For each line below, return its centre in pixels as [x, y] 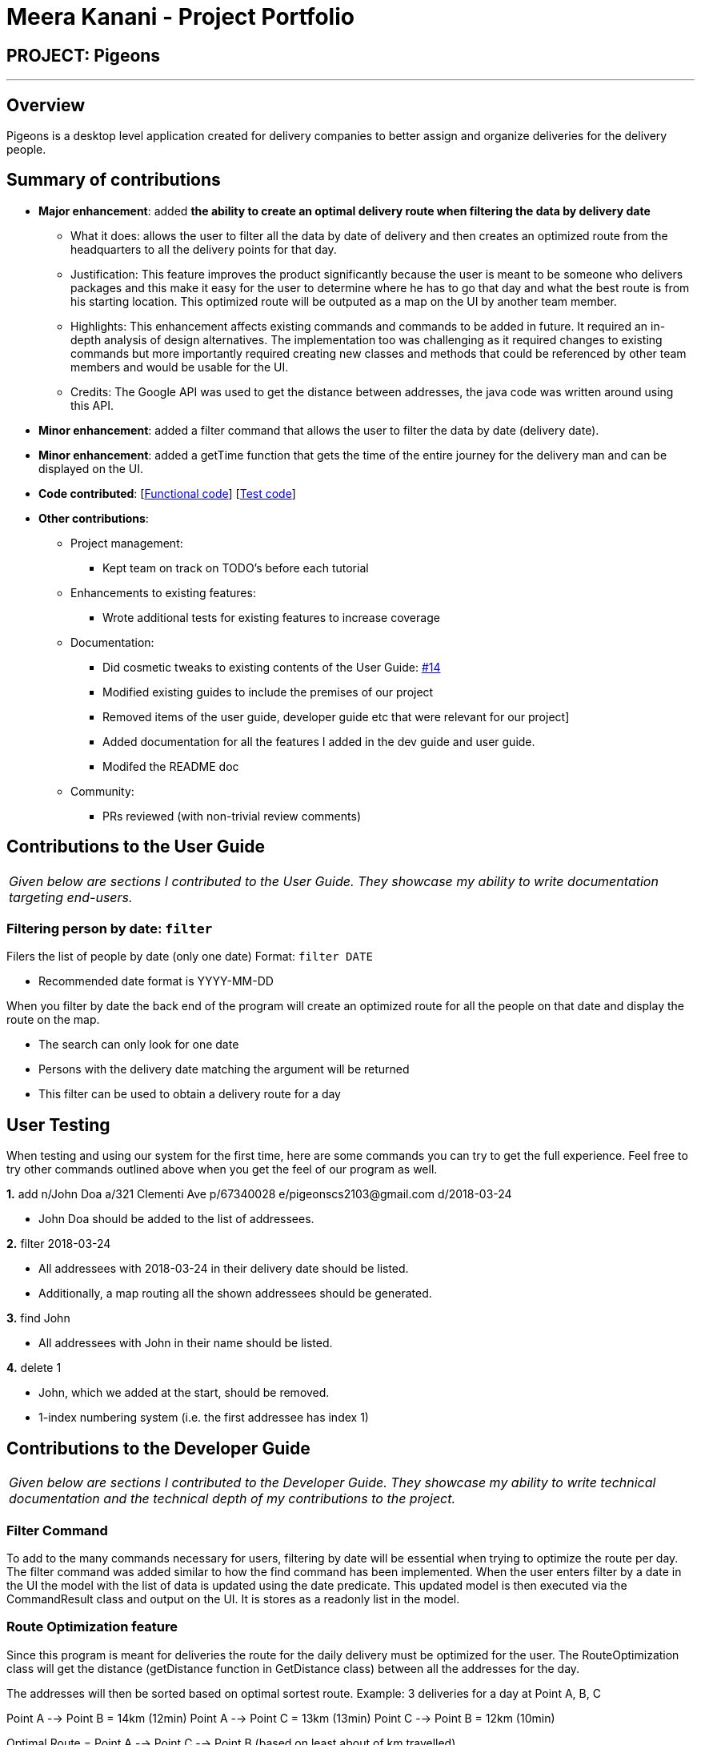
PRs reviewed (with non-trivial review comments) [232, 816]
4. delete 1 [34, 1368]
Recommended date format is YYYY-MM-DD [156, 981]
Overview [46, 105]
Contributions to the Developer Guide [158, 1448]
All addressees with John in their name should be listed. [186, 1343]
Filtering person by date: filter [110, 929]
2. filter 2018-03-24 [59, 1244]
